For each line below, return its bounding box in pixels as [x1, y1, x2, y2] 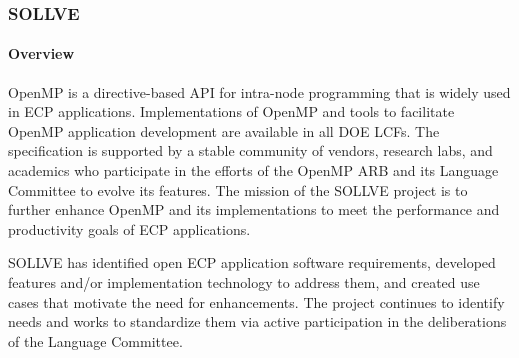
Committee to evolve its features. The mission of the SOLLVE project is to [8, 179, 468, 200]
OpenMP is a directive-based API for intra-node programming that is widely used [8, 81, 511, 102]
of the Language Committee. [8, 330, 183, 351]
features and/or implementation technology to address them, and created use [8, 271, 480, 292]
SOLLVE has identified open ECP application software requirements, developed [8, 252, 496, 273]
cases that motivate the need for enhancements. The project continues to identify [8, 291, 505, 312]
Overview [8, 43, 75, 64]
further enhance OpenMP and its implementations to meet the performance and [8, 199, 500, 220]
